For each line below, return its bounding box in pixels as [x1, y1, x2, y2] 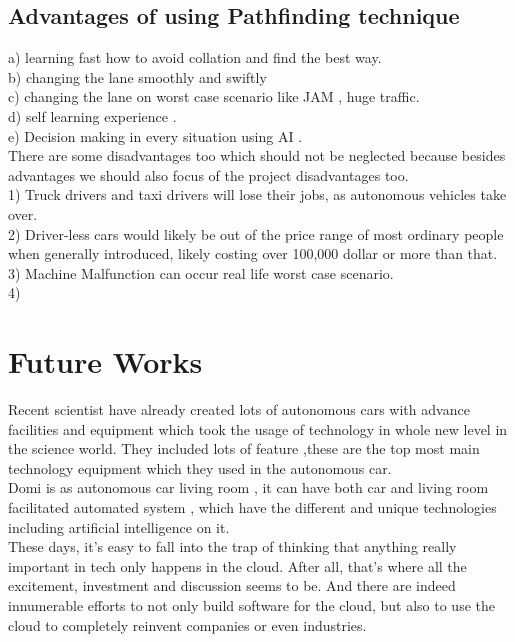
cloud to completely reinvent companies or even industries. [8, 614, 367, 635]
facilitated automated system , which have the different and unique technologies [8, 497, 497, 518]
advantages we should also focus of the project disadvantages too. [8, 164, 409, 185]
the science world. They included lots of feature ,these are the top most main [8, 438, 480, 459]
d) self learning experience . [8, 105, 177, 126]
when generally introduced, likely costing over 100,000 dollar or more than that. [8, 243, 498, 264]
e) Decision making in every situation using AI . [8, 125, 303, 146]
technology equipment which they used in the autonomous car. [8, 457, 392, 478]
